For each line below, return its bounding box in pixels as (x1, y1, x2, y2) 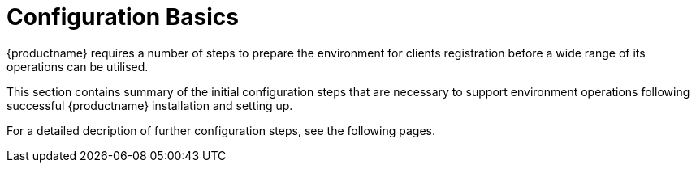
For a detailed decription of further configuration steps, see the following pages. (6, 123, 435, 137)
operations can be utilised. (6, 59, 149, 74)
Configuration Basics (6, 3, 239, 31)
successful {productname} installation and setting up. (6, 98, 293, 112)
